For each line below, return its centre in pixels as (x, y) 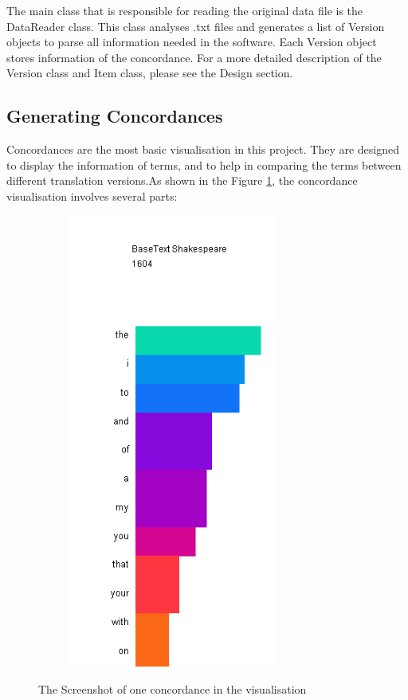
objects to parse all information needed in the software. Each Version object (192, 42)
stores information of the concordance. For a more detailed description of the (194, 57)
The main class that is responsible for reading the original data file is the (185, 10)
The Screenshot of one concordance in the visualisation (173, 689)
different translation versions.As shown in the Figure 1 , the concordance (182, 180)
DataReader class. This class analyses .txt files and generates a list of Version (196, 26)
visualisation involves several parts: (92, 196)
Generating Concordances (115, 116)
